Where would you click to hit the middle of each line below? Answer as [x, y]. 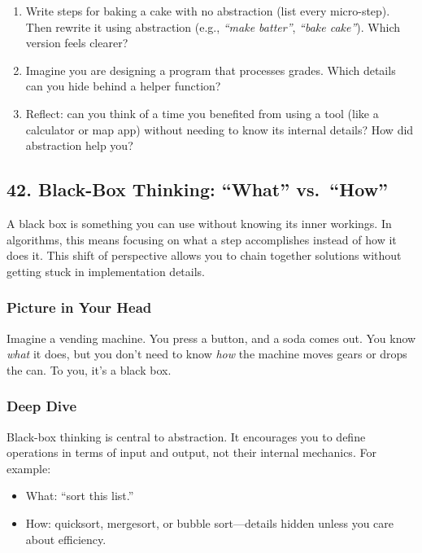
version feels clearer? [77, 43]
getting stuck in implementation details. [106, 271]
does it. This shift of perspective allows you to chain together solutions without [204, 255]
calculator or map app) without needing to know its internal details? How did [220, 129]
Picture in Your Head [79, 307]
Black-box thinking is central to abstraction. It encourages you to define [186, 436]
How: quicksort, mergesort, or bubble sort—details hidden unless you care [209, 522]
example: [29, 468]
